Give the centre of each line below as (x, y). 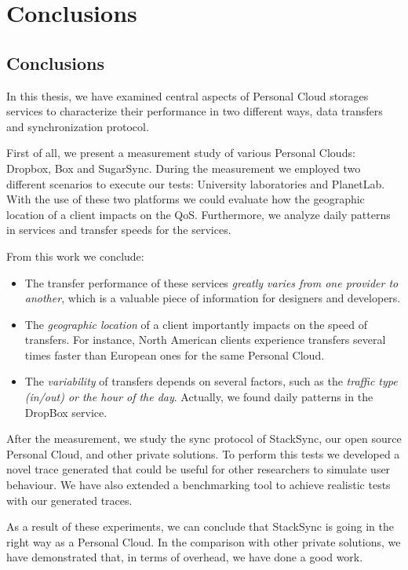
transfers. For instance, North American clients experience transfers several (205, 340)
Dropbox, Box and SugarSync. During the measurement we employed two (184, 168)
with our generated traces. (69, 500)
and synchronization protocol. (78, 126)
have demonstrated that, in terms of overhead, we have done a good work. (185, 557)
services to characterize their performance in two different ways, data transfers (195, 111)
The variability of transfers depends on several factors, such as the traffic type (211, 381)
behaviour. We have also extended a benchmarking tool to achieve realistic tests (199, 485)
